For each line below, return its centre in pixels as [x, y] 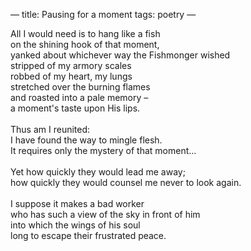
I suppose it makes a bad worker [77, 203]
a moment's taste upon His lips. [75, 108]
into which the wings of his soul [75, 225]
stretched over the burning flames [80, 87]
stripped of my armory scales [71, 65]
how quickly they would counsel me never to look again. [126, 182]
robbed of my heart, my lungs [71, 76]
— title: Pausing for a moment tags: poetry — [103, 14]
